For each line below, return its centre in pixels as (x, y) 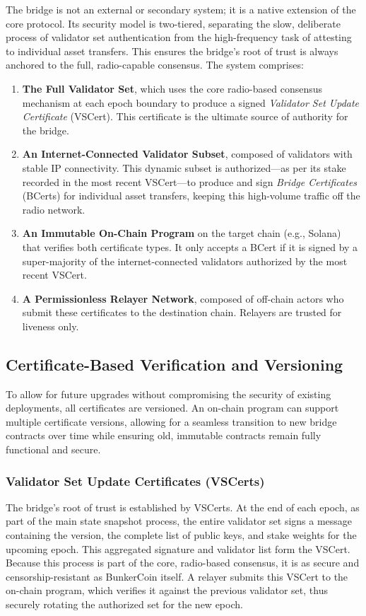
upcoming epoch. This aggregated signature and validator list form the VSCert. (178, 548)
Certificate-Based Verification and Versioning (175, 364)
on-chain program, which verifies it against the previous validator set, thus (167, 590)
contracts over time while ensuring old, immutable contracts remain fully (164, 435)
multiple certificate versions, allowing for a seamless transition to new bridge (171, 421)
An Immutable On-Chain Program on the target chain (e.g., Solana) (182, 233)
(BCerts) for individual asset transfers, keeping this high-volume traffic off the (191, 196)
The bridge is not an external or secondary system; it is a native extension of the (181, 9)
